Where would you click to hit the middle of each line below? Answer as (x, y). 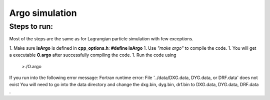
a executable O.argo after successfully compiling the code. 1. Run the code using (93, 55)
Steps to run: (31, 26)
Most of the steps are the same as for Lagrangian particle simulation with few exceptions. (101, 39)
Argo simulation (43, 13)
